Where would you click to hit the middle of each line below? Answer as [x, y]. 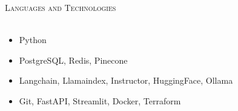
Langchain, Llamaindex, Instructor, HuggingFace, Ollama [126, 80]
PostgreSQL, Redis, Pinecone [73, 60]
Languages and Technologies [61, 7]
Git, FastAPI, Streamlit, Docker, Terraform [100, 100]
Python [33, 40]
